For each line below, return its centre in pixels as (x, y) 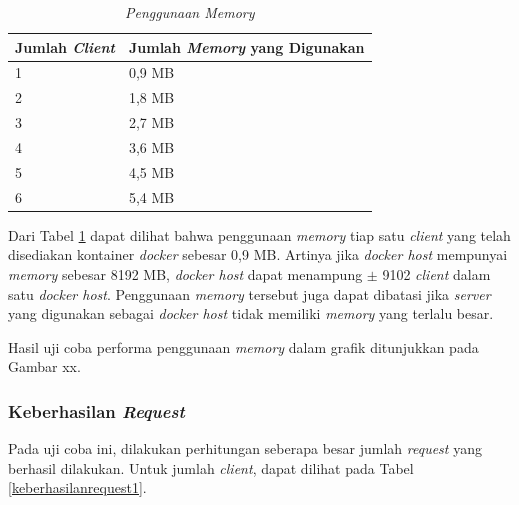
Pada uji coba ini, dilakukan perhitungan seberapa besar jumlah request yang (245, 448)
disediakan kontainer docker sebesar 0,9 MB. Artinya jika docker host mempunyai (258, 254)
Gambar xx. (44, 366)
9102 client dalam (436, 273)
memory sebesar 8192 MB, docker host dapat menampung (185, 273)
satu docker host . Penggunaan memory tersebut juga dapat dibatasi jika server (249, 293)
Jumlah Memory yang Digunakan (246, 46)
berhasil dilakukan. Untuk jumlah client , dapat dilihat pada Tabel (211, 467)
